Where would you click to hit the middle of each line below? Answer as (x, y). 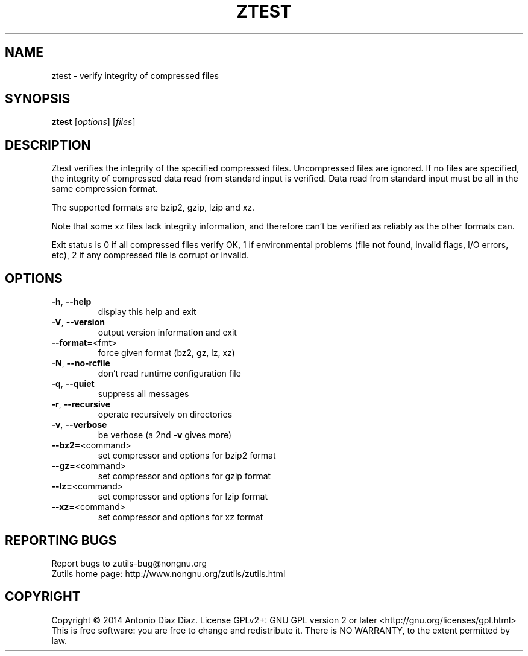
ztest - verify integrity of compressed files (135, 75)
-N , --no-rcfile (81, 363)
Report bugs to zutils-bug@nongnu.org (129, 563)
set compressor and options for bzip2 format (187, 456)
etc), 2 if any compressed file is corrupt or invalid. (150, 255)
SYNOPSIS (38, 99)
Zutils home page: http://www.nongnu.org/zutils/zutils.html (168, 573)
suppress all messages (143, 394)
